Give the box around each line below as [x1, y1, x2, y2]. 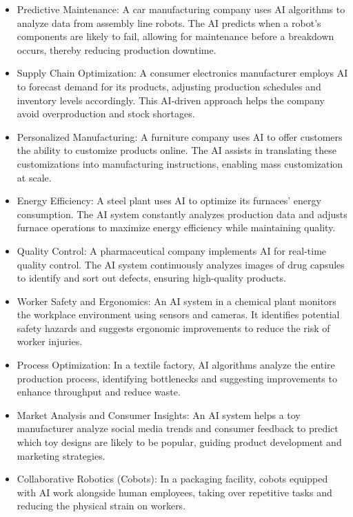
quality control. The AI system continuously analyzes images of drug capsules [17, 257, 345, 271]
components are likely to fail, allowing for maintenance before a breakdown [17, 29, 334, 43]
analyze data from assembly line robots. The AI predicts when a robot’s [17, 15, 321, 30]
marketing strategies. [17, 448, 105, 462]
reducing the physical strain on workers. [17, 498, 186, 513]
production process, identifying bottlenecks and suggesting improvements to [17, 371, 337, 385]
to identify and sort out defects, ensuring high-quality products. [17, 271, 286, 285]
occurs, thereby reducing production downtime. [17, 42, 216, 57]
